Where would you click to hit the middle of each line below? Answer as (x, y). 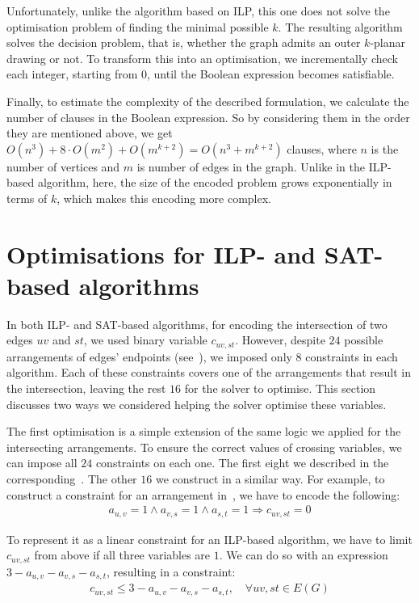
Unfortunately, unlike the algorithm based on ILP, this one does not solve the (198, 11)
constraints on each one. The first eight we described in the (242, 463)
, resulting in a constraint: (171, 571)
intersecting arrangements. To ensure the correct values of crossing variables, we (204, 447)
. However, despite (280, 340)
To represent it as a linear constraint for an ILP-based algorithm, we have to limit (209, 539)
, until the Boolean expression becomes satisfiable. (271, 74)
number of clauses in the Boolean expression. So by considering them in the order (208, 117)
